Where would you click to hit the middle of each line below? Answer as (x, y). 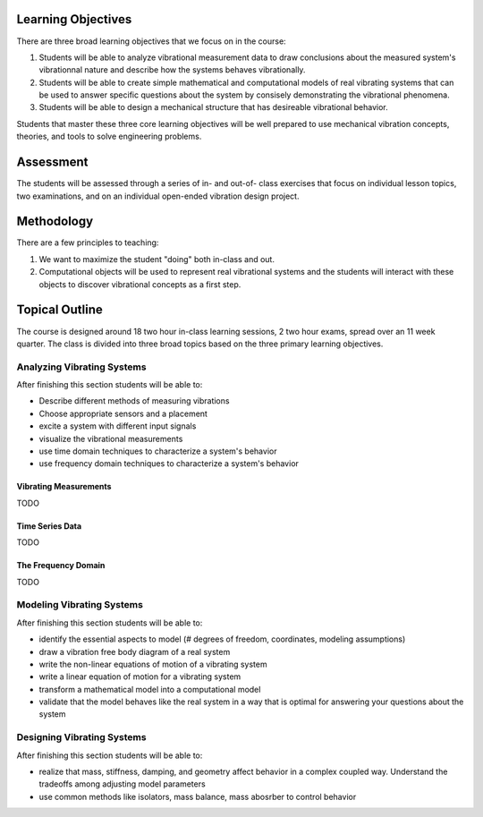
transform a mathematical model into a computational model (150, 689)
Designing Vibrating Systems (81, 737)
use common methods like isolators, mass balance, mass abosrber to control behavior (198, 796)
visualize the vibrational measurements (111, 438)
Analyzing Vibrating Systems (81, 367)
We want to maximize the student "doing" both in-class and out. (157, 259)
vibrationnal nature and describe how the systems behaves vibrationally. (172, 70)
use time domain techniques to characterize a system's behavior (158, 451)
